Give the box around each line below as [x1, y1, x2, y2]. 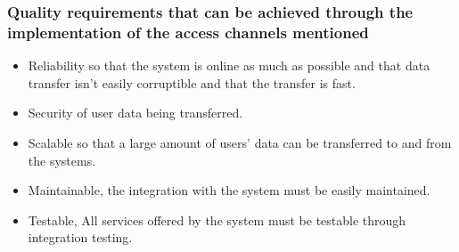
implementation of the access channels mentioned [7, 20, 369, 43]
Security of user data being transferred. [28, 103, 243, 122]
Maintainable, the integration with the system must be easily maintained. [28, 181, 430, 199]
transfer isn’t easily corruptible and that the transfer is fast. [28, 73, 356, 92]
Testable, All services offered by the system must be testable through [28, 210, 406, 229]
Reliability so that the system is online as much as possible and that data [28, 56, 430, 75]
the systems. [28, 150, 96, 169]
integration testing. [28, 228, 133, 247]
